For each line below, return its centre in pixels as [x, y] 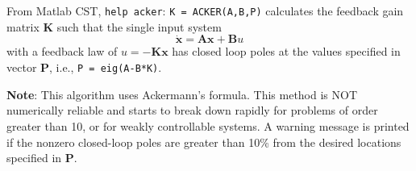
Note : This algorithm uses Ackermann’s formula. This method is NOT [182, 94]
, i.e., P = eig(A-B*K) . [106, 67]
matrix [23, 26]
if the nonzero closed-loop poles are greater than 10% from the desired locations [204, 142]
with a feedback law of [62, 51]
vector [22, 67]
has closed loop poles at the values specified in [286, 51]
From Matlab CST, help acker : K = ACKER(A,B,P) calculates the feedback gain [205, 10]
